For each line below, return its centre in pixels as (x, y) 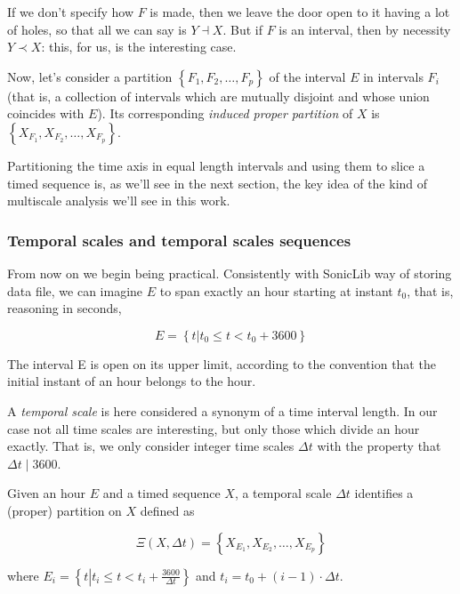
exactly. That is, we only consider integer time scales (151, 446)
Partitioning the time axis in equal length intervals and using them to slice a (216, 165)
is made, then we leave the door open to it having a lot (300, 12)
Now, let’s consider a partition (90, 76)
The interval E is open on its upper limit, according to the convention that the (222, 363)
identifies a (384, 493)
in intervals (393, 76)
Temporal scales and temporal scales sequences (179, 240)
